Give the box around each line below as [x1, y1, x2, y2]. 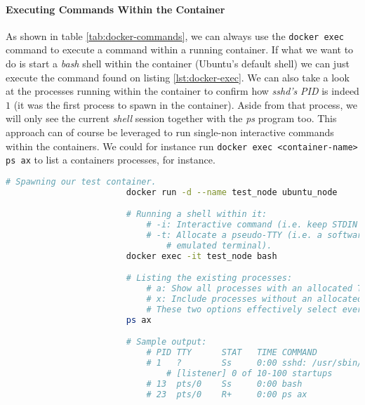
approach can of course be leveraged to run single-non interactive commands [6, 125, 334, 140]
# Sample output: [126, 337, 207, 347]
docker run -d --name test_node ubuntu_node [126, 187, 338, 197]
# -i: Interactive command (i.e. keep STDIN [146, 220, 358, 230]
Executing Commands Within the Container [6, 1, 225, 16]
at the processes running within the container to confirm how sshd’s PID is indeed [6, 84, 359, 98]
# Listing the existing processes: [126, 273, 293, 284]
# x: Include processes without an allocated [146, 294, 363, 305]
